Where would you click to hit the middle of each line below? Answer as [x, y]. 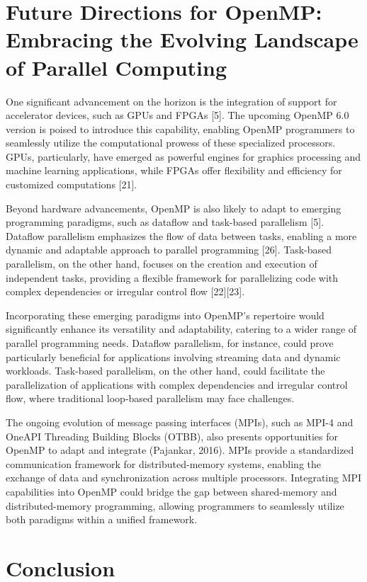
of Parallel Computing [117, 67]
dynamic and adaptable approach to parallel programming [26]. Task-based [169, 250]
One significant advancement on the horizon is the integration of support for [171, 101]
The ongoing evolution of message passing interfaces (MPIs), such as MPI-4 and [180, 422]
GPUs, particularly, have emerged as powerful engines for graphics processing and [183, 156]
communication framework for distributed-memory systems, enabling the [164, 463]
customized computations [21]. [72, 184]
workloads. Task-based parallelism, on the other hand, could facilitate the [165, 371]
